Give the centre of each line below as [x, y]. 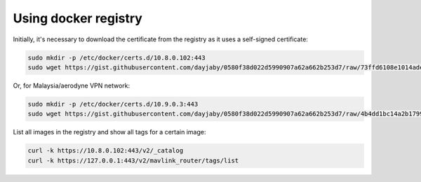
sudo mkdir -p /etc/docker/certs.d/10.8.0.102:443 [117, 57]
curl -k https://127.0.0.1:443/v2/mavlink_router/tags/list [133, 160]
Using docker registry [78, 18]
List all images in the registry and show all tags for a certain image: [109, 132]
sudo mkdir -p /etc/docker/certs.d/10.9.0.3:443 [113, 104]
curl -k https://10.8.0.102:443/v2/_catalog [106, 151]
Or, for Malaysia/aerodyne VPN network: [71, 85]
